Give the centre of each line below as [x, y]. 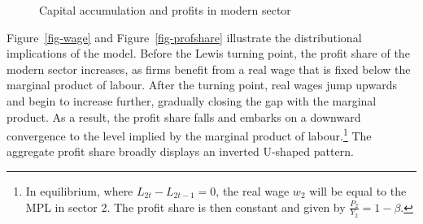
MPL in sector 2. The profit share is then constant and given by [185, 207]
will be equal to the [358, 191]
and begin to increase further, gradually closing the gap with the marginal [192, 100]
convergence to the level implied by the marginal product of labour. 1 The [189, 134]
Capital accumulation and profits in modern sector [165, 10]
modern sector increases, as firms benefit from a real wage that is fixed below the [209, 69]
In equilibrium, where [79, 191]
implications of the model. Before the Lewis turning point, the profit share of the [208, 53]
